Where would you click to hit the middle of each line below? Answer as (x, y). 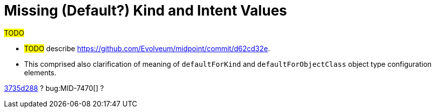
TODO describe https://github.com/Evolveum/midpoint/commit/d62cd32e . (147, 48)
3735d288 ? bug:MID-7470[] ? (54, 88)
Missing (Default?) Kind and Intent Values (146, 11)
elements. (40, 72)
